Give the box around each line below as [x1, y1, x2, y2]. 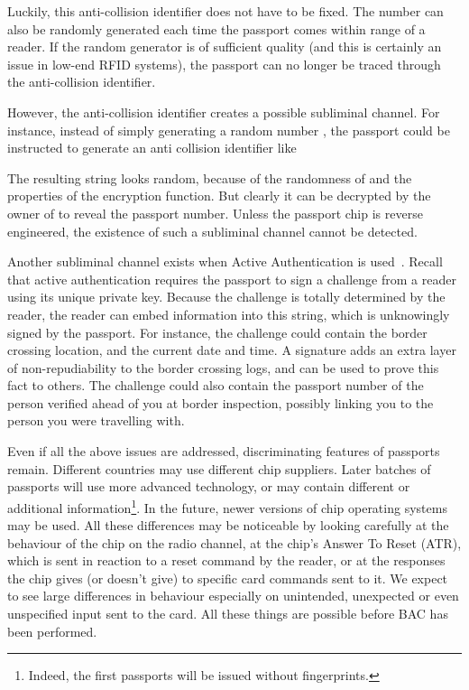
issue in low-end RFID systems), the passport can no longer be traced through [7, 54, 441, 73]
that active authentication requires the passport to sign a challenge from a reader [7, 269, 456, 288]
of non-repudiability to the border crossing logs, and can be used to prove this [7, 358, 439, 377]
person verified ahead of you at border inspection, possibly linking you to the [7, 393, 434, 412]
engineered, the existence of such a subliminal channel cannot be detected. [7, 221, 418, 240]
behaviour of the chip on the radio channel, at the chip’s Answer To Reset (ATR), [7, 533, 462, 552]
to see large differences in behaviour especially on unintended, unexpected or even [7, 586, 459, 605]
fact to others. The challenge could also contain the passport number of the [7, 376, 424, 395]
